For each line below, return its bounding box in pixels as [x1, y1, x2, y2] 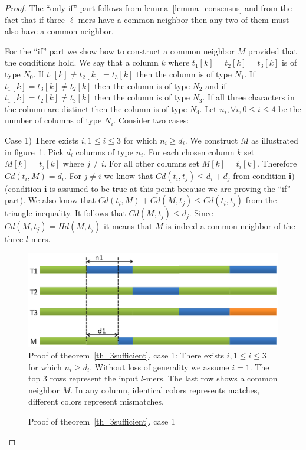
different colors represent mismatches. [28, 395, 164, 407]
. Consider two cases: [113, 114, 189, 126]
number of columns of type [5, 114, 102, 126]
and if [205, 79, 226, 92]
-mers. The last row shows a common [143, 372, 278, 384]
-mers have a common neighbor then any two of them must [75, 13, 289, 25]
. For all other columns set [104, 157, 199, 169]
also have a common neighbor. [5, 25, 114, 37]
